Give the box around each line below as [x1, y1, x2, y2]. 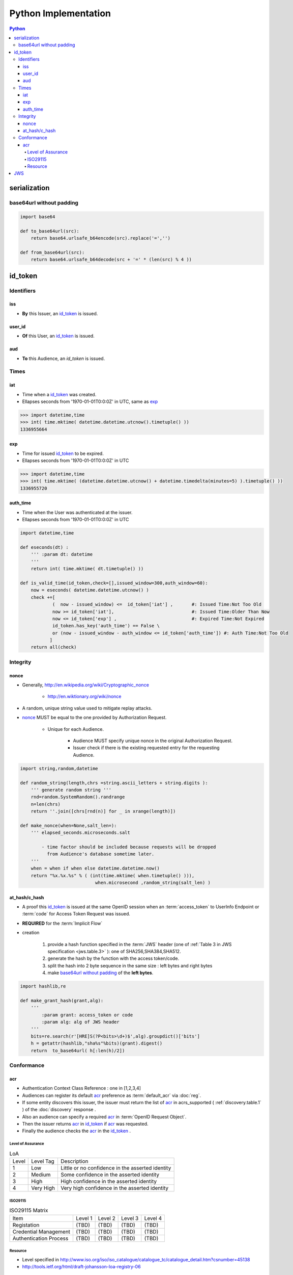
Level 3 [121, 1214, 139, 1221]
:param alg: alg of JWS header [41, 1019, 120, 1025]
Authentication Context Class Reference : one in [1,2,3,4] [22, 1085, 141, 1091]
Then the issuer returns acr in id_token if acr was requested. [22, 1121, 149, 1127]
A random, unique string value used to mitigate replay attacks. [22, 705, 153, 711]
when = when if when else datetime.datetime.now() [31, 865, 160, 872]
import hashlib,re [20, 983, 66, 989]
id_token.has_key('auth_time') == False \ [52, 623, 160, 629]
